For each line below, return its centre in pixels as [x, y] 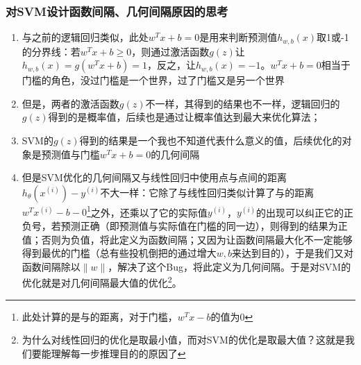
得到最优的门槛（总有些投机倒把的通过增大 [119, 253]
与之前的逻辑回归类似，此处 [85, 37]
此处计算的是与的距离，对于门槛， [100, 316]
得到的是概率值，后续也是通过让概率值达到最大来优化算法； [184, 117]
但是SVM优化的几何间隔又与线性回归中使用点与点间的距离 [154, 177]
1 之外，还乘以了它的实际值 [147, 211]
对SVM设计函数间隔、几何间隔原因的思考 [117, 11]
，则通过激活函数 [170, 51]
